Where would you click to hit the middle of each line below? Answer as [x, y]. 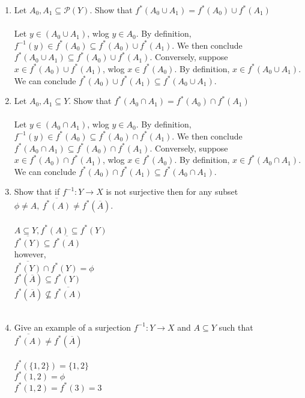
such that [236, 327]
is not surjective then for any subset [172, 191]
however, [30, 254]
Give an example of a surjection [73, 327]
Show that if [37, 191]
